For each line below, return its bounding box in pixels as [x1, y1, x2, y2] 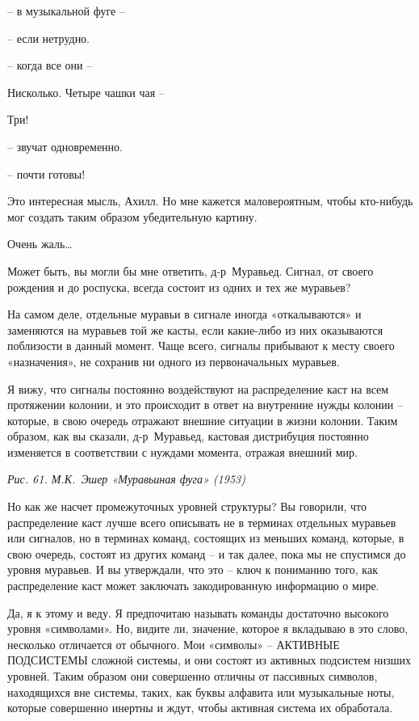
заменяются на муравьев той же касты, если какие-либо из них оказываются [7, 321, 383, 338]
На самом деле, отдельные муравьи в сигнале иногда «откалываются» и [7, 306, 362, 323]
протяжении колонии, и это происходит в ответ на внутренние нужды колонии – [7, 396, 403, 413]
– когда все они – [7, 57, 93, 74]
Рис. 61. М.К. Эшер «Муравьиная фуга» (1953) [7, 470, 245, 487]
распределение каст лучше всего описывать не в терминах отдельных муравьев [7, 513, 396, 530]
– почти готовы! [7, 165, 86, 182]
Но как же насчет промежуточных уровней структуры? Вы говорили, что [7, 498, 367, 515]
